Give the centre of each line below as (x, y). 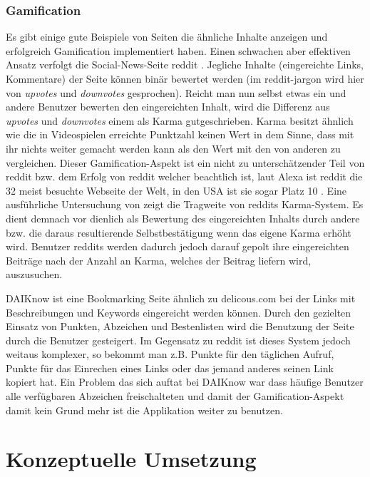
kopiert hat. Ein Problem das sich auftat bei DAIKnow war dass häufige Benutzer (185, 382)
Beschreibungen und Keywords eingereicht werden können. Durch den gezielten (179, 312)
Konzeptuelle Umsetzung (131, 459)
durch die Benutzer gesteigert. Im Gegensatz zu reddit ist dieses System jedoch (178, 340)
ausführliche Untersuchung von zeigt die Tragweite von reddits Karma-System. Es (185, 204)
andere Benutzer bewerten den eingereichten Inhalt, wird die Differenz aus (168, 107)
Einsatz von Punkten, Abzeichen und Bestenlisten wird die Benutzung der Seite (180, 326)
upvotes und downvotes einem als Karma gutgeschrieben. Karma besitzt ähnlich (180, 120)
